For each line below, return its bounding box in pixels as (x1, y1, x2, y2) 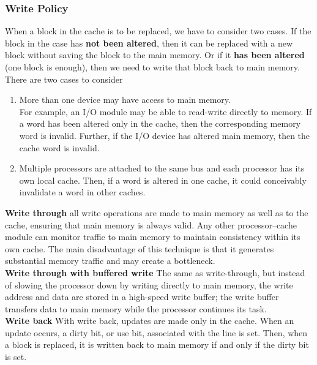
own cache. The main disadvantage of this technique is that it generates (5, 242, 274, 255)
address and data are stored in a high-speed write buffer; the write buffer (5, 290, 279, 303)
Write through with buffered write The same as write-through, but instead (5, 266, 305, 279)
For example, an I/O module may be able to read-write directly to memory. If (19, 105, 312, 118)
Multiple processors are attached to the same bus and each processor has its (19, 162, 305, 175)
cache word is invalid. (19, 141, 100, 154)
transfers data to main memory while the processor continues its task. (5, 302, 267, 315)
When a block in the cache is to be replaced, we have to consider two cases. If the (5, 24, 311, 37)
